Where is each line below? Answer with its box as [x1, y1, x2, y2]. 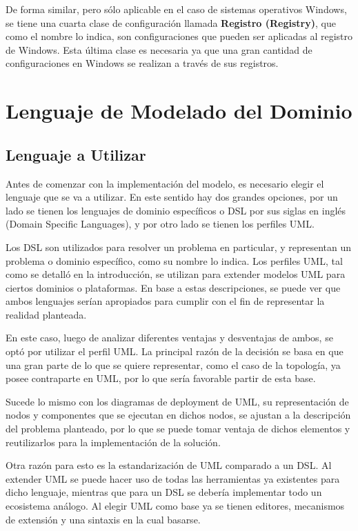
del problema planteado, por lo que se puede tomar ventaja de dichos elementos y [6, 421, 350, 436]
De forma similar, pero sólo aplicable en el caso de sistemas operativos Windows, [6, 2, 347, 16]
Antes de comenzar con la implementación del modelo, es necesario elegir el [6, 176, 324, 190]
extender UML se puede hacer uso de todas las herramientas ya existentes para [6, 471, 340, 485]
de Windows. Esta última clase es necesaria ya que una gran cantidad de [6, 42, 312, 57]
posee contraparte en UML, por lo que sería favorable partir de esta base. [6, 371, 316, 385]
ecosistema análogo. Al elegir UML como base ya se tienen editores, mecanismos [6, 499, 345, 513]
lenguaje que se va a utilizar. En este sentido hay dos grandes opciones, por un [6, 190, 338, 204]
